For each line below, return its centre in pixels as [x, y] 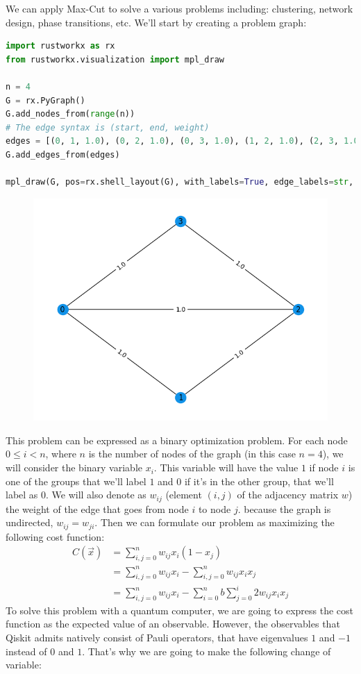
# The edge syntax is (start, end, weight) [108, 127]
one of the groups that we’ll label [76, 481]
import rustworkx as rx [60, 46]
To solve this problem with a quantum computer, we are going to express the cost [179, 610]
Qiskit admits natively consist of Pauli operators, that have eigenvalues [157, 638]
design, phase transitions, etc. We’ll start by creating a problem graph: [156, 22]
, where [61, 454]
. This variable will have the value [226, 467]
